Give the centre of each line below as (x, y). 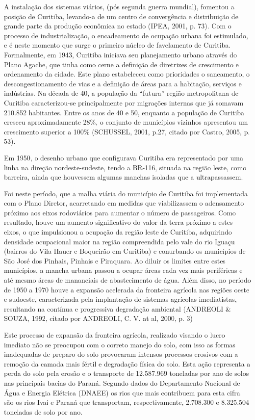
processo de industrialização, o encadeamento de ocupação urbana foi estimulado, (126, 35)
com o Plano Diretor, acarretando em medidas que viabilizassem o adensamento (124, 203)
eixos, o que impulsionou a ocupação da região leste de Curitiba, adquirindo (118, 232)
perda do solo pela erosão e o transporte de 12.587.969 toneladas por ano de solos (127, 373)
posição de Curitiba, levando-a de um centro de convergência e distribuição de (121, 16)
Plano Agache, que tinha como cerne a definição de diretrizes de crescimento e (121, 64)
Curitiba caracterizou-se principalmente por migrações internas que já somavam (124, 102)
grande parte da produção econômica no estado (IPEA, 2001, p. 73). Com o (118, 26)
